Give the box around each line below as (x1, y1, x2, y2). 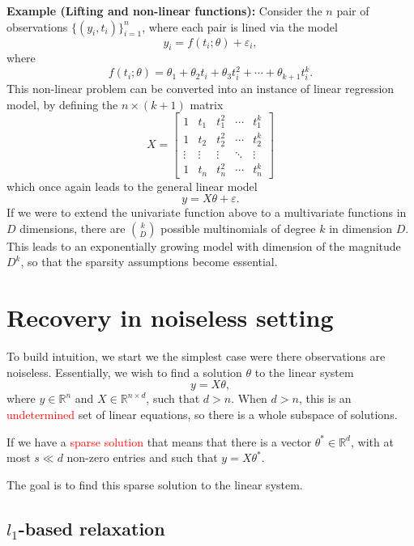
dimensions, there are (19, 219, 126, 236)
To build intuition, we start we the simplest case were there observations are (6, 348, 386, 365)
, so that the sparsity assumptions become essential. (20, 253, 278, 270)
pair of (336, 2, 369, 19)
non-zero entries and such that (66, 449, 218, 466)
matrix (190, 95, 224, 112)
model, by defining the (6, 95, 118, 112)
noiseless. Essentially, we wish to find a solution (6, 363, 242, 380)
